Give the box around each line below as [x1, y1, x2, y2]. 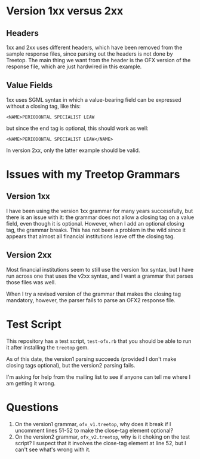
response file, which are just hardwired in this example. [6, 63, 142, 70]
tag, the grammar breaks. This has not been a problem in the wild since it [6, 226, 186, 233]
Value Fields [6, 80, 53, 90]
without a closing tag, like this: [6, 102, 81, 110]
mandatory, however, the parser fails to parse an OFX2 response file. [6, 296, 176, 303]
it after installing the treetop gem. [6, 344, 89, 351]
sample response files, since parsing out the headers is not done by [6, 50, 173, 57]
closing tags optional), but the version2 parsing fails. [6, 361, 136, 369]
